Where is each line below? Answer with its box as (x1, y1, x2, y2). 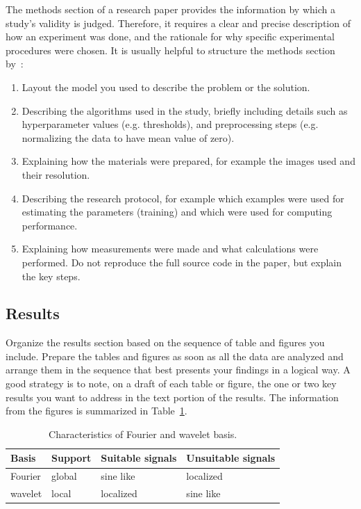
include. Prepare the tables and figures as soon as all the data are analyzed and (6, 348, 344, 363)
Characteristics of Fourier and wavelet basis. (49, 426, 237, 441)
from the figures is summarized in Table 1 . (6, 403, 187, 418)
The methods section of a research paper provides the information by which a (6, 2, 335, 16)
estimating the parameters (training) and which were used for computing (22, 204, 333, 219)
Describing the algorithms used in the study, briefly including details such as (22, 103, 348, 118)
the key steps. (22, 268, 81, 283)
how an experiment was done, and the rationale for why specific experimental (6, 29, 335, 44)
